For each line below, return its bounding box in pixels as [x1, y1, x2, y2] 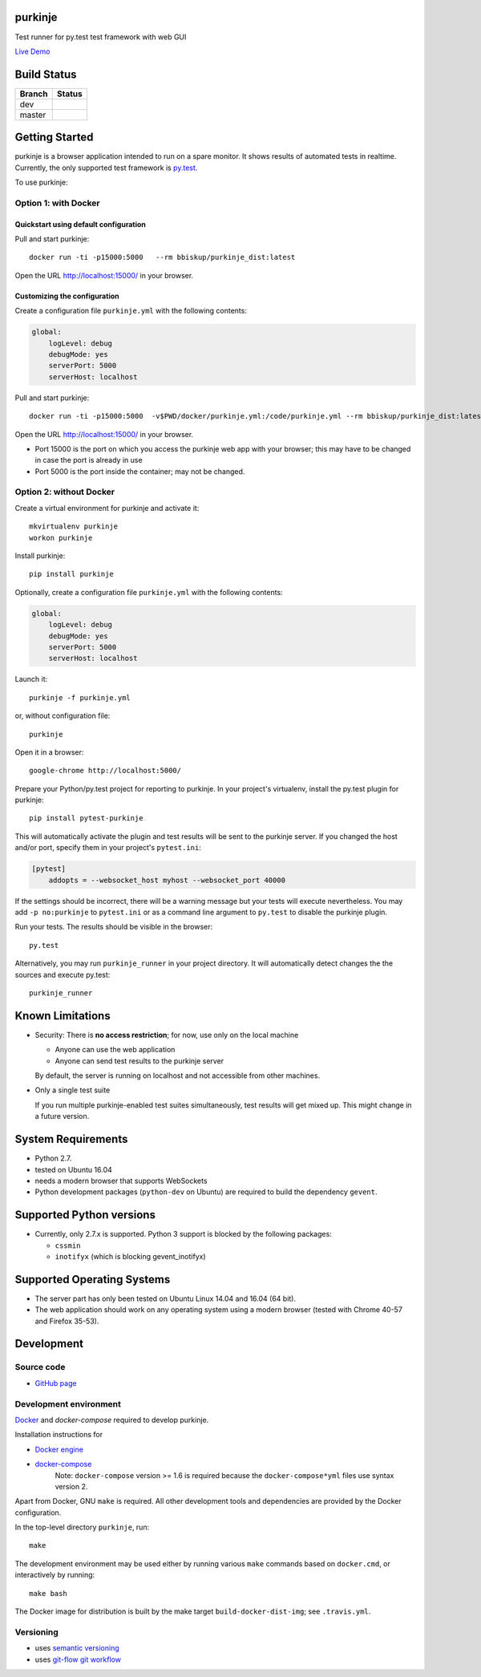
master [19, 109, 46, 120]
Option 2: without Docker [14, 486, 115, 497]
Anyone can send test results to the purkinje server [55, 1055, 224, 1066]
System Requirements [14, 1132, 128, 1146]
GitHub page [34, 1378, 77, 1387]
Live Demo [14, 47, 51, 56]
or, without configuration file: [14, 711, 111, 721]
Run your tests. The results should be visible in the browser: [14, 922, 213, 932]
